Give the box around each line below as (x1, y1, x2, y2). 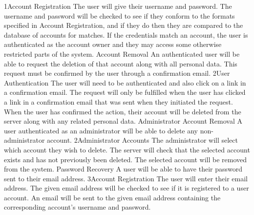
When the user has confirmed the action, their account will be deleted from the (4, 106, 241, 116)
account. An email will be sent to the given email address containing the (4, 192, 221, 202)
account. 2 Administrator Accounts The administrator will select (47, 135, 238, 145)
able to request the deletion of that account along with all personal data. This (4, 58, 237, 68)
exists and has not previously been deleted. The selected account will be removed (4, 154, 247, 164)
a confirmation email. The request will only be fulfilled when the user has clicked (4, 87, 246, 97)
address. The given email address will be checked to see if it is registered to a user (4, 183, 249, 193)
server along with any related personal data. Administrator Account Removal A (4, 116, 242, 126)
